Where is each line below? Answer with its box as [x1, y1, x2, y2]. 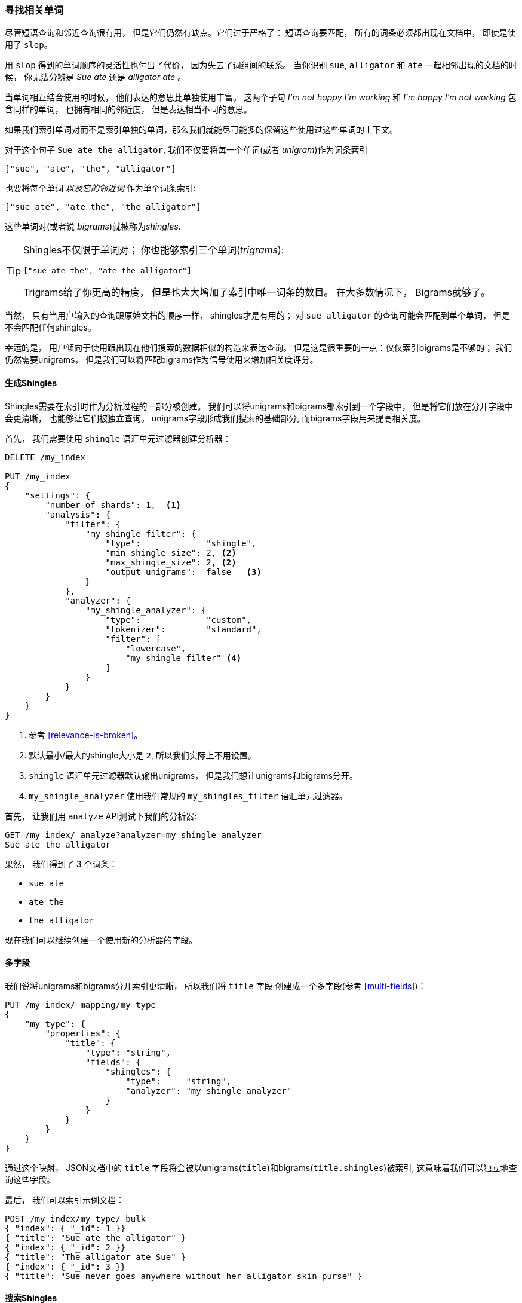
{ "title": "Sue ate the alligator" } [5, 1232, 186, 1243]
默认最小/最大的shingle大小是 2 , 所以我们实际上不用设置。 [29, 750, 256, 760]
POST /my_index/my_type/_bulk [5, 1213, 146, 1224]
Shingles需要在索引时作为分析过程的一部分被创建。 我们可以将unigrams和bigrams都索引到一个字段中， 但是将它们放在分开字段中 [5, 400, 513, 411]
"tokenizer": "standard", [105, 624, 262, 634]
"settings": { [24, 490, 91, 500]
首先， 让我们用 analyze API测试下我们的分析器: [5, 810, 197, 821]
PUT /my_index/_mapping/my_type [5, 999, 156, 1010]
